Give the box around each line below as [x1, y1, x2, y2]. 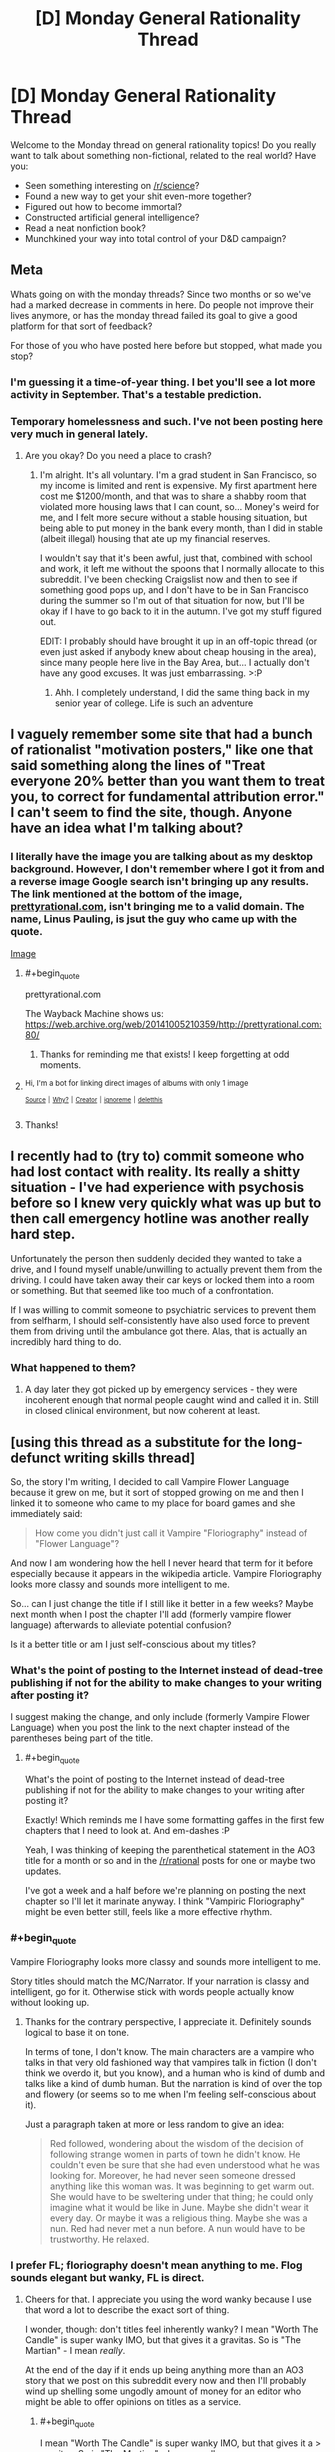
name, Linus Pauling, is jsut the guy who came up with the [10, 912, 298, 926]
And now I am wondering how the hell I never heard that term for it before [10, 1557, 313, 1569]
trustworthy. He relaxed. [49, 2233, 150, 2245]
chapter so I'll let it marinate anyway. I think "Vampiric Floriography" [24, 1895, 305, 1907]
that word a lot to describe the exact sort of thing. [24, 2303, 230, 2316]
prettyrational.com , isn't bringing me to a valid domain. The [10, 900, 305, 914]
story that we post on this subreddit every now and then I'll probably [24, 2374, 307, 2386]
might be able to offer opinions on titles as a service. [24, 2395, 242, 2407]
